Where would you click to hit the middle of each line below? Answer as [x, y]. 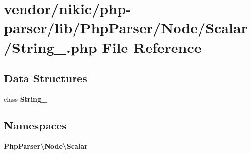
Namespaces [35, 125]
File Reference [152, 47]
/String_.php [50, 47]
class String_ [26, 98]
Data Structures [46, 78]
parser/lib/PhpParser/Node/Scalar [126, 28]
